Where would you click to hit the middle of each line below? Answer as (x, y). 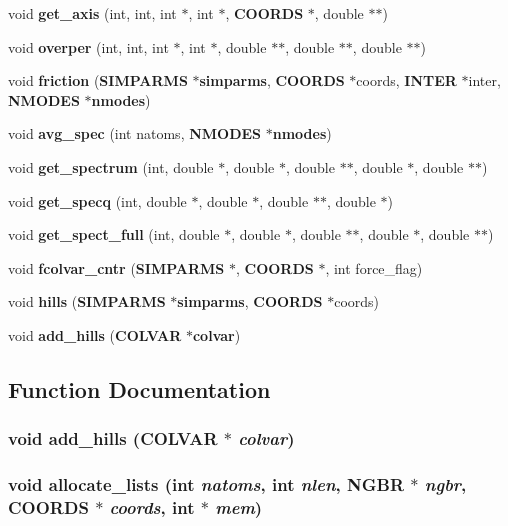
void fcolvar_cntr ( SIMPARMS (116, 267)
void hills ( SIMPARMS (87, 301)
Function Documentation (139, 388)
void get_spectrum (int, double (111, 166)
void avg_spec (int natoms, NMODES (135, 133)
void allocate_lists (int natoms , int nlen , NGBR (206, 484)
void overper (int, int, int (88, 46)
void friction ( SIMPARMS (98, 80)
